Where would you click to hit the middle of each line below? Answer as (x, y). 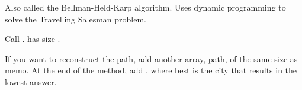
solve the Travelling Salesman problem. (76, 19)
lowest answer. (31, 81)
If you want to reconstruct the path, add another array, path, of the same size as (151, 58)
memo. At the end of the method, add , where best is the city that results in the (151, 70)
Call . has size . (33, 39)
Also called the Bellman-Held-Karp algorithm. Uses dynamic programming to (145, 7)
